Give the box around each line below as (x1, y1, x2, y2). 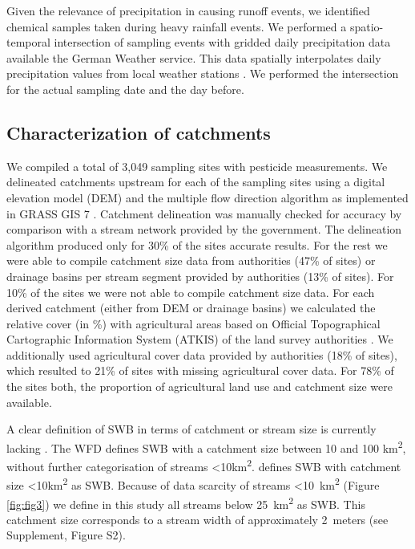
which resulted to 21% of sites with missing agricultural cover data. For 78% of (6, 362, 394, 379)
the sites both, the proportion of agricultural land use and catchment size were (6, 378, 393, 395)
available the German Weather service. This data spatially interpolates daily (6, 49, 381, 66)
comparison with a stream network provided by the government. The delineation (6, 221, 402, 238)
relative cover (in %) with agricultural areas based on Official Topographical (6, 315, 381, 331)
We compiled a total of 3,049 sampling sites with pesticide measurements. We (6, 157, 388, 174)
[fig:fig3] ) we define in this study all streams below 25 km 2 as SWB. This (6, 493, 365, 512)
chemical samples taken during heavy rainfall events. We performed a (6, 18, 347, 35)
